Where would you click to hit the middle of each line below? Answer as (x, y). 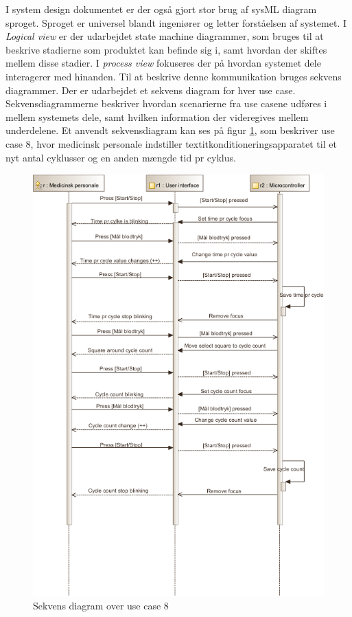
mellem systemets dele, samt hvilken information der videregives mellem (157, 116)
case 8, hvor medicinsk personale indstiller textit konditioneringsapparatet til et (171, 143)
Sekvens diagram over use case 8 (101, 606)
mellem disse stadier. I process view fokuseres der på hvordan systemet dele (163, 63)
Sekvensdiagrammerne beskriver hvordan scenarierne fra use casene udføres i (166, 103)
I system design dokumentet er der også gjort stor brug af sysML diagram (161, 9)
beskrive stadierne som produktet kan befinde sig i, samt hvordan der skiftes (166, 49)
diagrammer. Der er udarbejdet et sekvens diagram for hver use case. (151, 90)
